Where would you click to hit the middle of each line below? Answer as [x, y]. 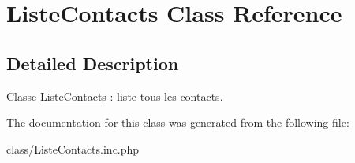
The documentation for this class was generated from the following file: [178, 122]
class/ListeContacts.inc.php [73, 148]
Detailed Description [93, 63]
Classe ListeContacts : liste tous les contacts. [115, 96]
